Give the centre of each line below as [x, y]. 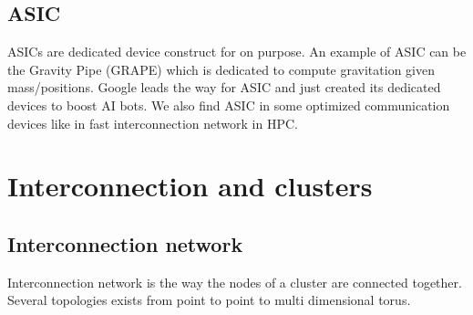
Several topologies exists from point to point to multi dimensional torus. [209, 300]
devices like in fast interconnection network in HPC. [153, 123]
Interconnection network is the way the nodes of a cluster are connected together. [235, 282]
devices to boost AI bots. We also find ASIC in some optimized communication [229, 105]
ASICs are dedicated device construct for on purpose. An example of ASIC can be [237, 52]
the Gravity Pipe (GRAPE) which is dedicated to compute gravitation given [221, 69]
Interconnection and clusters [190, 186]
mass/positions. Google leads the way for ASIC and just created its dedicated [224, 87]
